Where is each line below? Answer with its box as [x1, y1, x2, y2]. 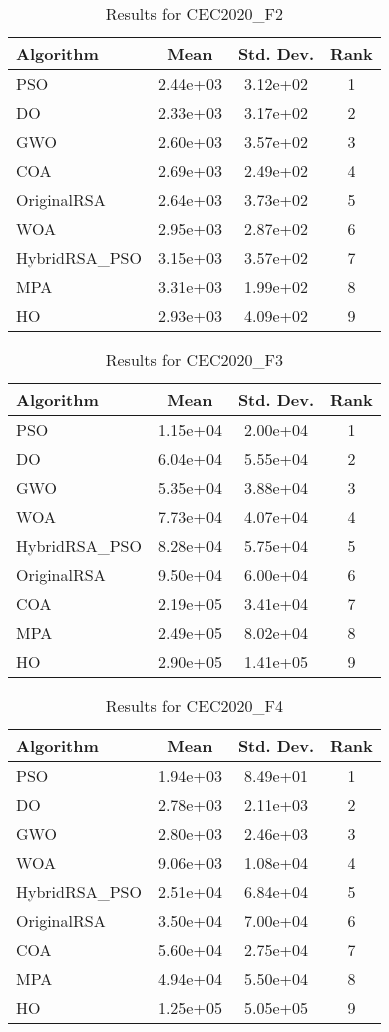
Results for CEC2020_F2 [105, 2, 284, 25]
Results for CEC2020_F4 [105, 694, 284, 717]
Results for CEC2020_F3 [105, 348, 284, 371]
